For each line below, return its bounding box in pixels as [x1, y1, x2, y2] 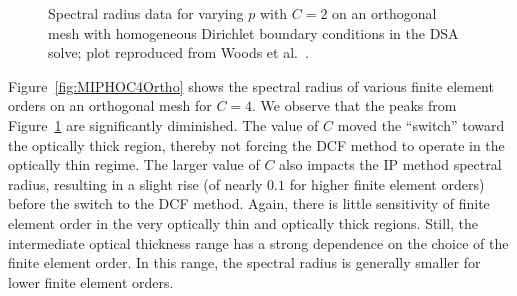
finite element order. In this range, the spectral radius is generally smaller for [8, 252, 481, 273]
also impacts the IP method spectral [279, 154, 502, 175]
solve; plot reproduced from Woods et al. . [48, 42, 309, 63]
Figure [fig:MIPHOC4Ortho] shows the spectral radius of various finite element [8, 75, 494, 96]
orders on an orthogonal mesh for [8, 95, 212, 116]
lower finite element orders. [8, 271, 174, 292]
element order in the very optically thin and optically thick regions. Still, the [8, 212, 479, 233]
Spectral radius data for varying [48, 3, 244, 23]
